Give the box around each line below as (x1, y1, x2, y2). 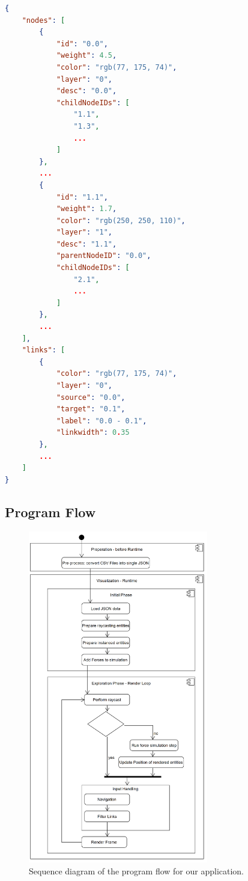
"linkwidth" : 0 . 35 (56, 428, 130, 437)
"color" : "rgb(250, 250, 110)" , (56, 216, 186, 225)
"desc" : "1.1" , (56, 239, 117, 248)
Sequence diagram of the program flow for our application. (29, 864, 244, 877)
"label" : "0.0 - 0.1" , (56, 416, 147, 425)
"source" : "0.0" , (56, 393, 126, 402)
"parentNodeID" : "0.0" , (56, 251, 151, 260)
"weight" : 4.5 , (56, 51, 117, 60)
